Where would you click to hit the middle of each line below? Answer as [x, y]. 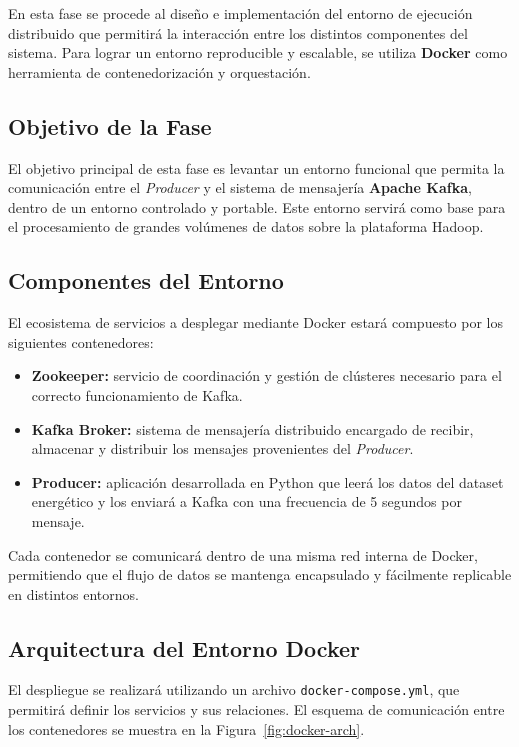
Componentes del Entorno [146, 280]
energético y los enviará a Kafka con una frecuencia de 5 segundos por [246, 501]
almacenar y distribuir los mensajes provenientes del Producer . [222, 448]
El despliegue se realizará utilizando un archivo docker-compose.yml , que [234, 689]
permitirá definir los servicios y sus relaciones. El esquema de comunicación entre [256, 709]
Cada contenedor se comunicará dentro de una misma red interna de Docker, [243, 554]
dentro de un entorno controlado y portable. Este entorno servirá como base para [257, 206]
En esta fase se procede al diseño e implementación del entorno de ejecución [240, 13]
